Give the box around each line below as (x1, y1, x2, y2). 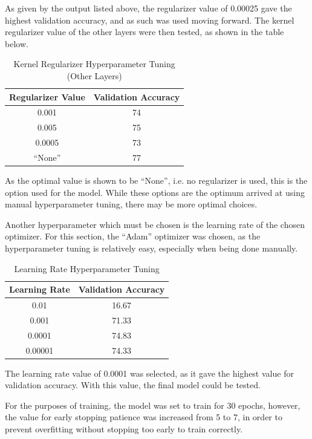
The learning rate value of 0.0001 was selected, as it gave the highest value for (5, 366, 294, 379)
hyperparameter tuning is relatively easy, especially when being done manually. (5, 242, 298, 254)
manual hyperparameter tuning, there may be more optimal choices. (5, 198, 258, 210)
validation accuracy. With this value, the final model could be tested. (5, 379, 261, 391)
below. (5, 37, 28, 50)
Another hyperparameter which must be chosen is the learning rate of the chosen (5, 218, 305, 230)
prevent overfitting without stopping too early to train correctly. (5, 423, 243, 435)
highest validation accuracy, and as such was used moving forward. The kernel (5, 13, 294, 26)
